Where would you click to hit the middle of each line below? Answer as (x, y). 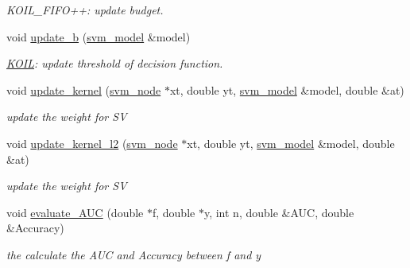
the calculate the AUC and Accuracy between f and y (134, 254)
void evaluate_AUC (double (75, 212)
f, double (174, 212)
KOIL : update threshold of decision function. (115, 63)
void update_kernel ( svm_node (84, 89)
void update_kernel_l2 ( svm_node (92, 143)
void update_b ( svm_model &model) (99, 36)
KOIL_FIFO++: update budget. (85, 10)
